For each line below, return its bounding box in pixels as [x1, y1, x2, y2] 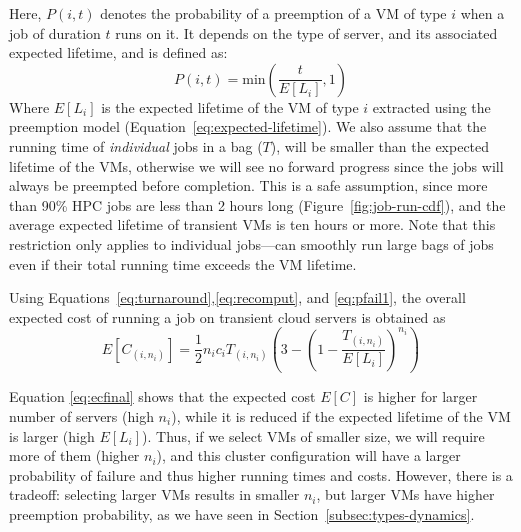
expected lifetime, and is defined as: [9, 42, 228, 63]
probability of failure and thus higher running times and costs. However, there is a [9, 464, 513, 485]
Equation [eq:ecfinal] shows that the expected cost [9, 386, 316, 407]
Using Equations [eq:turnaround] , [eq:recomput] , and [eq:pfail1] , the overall [9, 287, 466, 308]
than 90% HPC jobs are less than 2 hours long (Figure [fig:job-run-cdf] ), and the [9, 194, 506, 215]
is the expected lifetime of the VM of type [101, 96, 359, 117]
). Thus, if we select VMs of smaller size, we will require [142, 425, 485, 446]
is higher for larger [363, 386, 478, 407]
